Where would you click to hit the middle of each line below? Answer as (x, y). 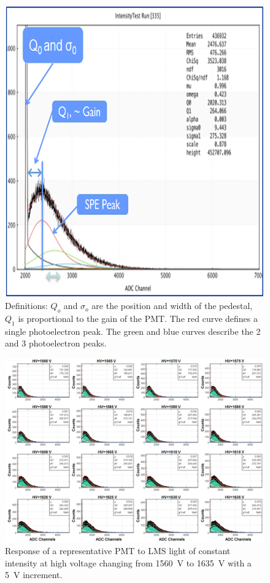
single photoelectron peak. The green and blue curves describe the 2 (133, 331)
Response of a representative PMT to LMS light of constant (118, 551)
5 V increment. (34, 575)
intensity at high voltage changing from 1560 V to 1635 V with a (128, 562)
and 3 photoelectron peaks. (56, 343)
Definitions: (26, 306)
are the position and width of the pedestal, (172, 306)
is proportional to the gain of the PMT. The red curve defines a (138, 318)
